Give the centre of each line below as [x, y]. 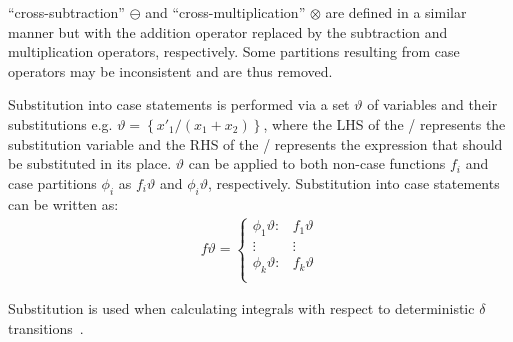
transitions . [46, 327]
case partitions [52, 182]
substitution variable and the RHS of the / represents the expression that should [255, 143]
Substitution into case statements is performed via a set [179, 104]
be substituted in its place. [90, 163]
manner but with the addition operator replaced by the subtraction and [228, 31]
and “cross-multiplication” [225, 12]
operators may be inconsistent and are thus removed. [170, 70]
